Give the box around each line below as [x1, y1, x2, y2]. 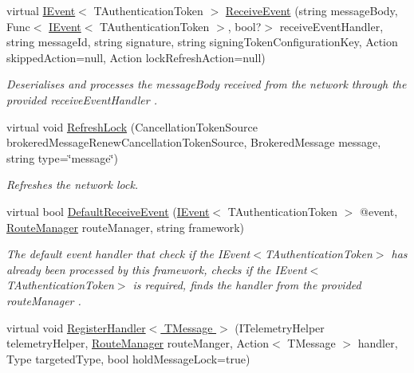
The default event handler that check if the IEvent [6, 245, 250, 262]
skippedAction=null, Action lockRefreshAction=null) [6, 49, 266, 65]
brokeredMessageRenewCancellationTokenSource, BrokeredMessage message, [6, 134, 381, 151]
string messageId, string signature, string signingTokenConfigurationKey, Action [6, 33, 398, 50]
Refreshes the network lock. [6, 176, 139, 193]
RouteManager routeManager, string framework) [6, 218, 245, 235]
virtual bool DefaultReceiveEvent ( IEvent [6, 202, 210, 219]
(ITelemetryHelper [235, 319, 325, 336]
